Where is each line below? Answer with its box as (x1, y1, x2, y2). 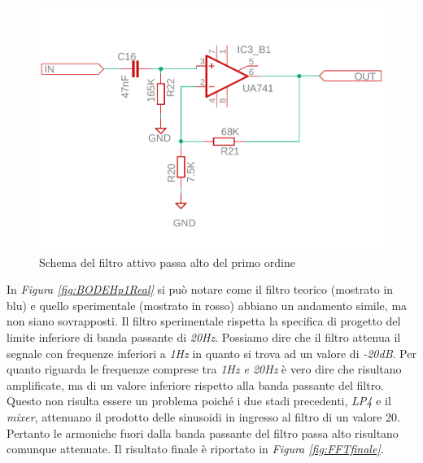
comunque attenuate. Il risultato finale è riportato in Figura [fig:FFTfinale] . (7, 440, 384, 457)
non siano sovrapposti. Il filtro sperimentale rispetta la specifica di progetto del (7, 312, 401, 330)
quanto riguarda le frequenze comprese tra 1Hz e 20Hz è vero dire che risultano (7, 360, 402, 378)
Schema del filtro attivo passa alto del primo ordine (39, 253, 295, 270)
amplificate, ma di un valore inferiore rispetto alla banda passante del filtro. (7, 376, 385, 393)
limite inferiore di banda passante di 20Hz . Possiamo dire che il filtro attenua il (7, 329, 401, 346)
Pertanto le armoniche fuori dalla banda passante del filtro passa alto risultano (7, 424, 399, 441)
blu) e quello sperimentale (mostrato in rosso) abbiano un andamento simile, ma (7, 296, 408, 313)
